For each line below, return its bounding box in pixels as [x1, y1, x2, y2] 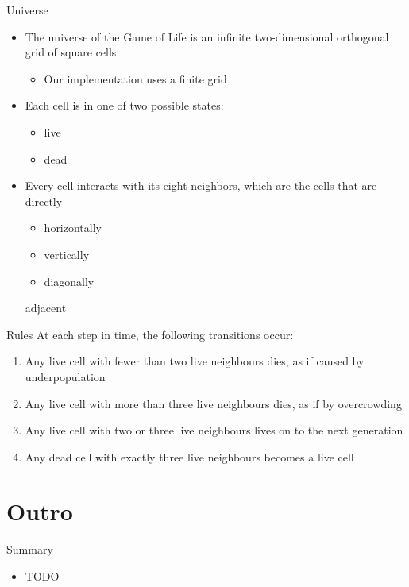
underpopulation [25, 368, 106, 384]
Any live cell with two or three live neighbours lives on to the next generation [25, 422, 403, 438]
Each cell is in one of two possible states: [25, 97, 224, 114]
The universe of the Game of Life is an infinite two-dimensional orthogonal [25, 28, 389, 44]
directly [25, 192, 63, 209]
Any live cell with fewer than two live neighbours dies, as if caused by [25, 353, 365, 369]
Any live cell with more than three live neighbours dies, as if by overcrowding [25, 395, 402, 411]
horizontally [44, 219, 102, 236]
